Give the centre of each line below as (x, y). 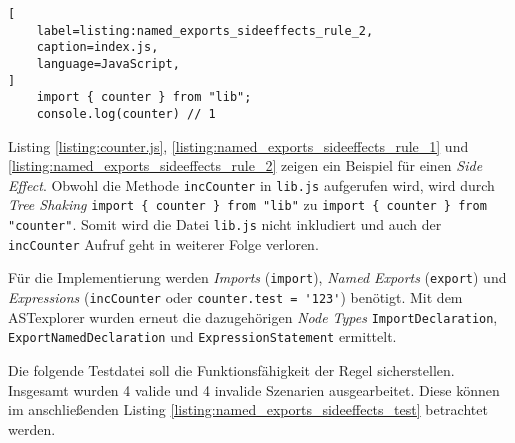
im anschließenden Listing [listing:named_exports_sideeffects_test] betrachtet (248, 409)
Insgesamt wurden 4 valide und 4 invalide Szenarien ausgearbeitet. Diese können (254, 389)
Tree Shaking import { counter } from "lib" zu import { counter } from (247, 204)
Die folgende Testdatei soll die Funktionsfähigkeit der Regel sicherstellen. (231, 370)
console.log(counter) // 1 (126, 113)
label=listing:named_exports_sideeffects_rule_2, (205, 30)
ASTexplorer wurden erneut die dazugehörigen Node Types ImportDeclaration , (253, 316)
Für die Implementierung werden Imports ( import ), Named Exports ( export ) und (257, 277)
